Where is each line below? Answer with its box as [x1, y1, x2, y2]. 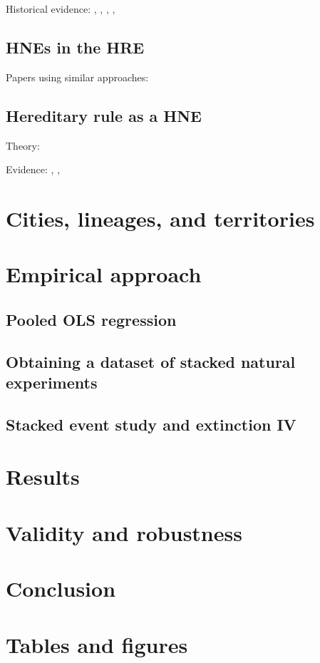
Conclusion [6, 574, 116, 603]
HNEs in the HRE [6, 36, 145, 58]
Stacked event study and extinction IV [6, 413, 296, 435]
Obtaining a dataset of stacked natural [6, 350, 296, 372]
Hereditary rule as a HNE [6, 104, 202, 126]
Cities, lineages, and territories [6, 203, 315, 232]
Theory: [6, 138, 40, 153]
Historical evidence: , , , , [6, 1, 115, 16]
